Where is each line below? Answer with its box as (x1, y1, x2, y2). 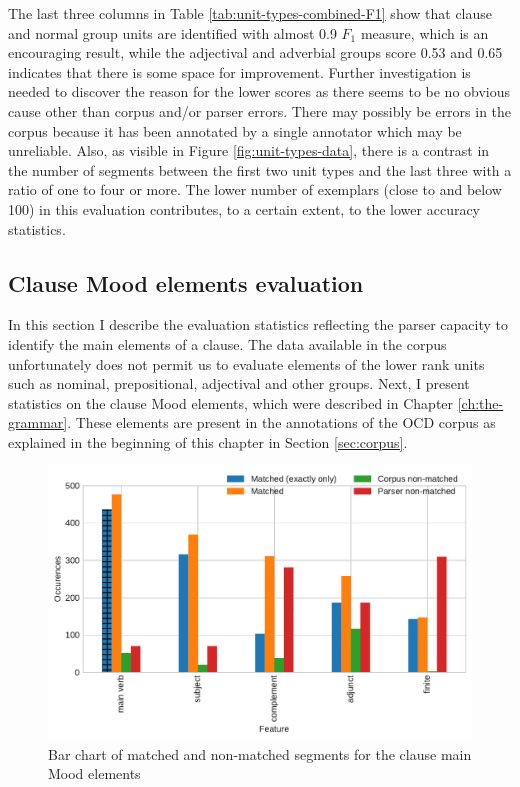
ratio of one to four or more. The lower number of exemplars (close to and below (8, 179, 502, 200)
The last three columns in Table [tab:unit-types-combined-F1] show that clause (8, 3, 493, 23)
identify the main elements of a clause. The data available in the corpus (8, 333, 447, 354)
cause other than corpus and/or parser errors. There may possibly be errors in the (8, 100, 512, 121)
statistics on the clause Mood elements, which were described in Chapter (8, 392, 454, 413)
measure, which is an (360, 22, 489, 43)
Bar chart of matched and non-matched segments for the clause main (48, 743, 472, 764)
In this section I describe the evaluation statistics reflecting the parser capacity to (8, 314, 508, 335)
